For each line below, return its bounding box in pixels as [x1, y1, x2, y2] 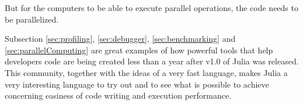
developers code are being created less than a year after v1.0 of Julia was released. [5, 55, 299, 67]
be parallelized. [5, 13, 59, 25]
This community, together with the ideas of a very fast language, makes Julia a [5, 66, 288, 78]
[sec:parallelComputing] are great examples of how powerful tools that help [5, 44, 273, 56]
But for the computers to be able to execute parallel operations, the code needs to [5, 2, 298, 13]
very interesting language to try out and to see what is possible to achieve [5, 78, 269, 90]
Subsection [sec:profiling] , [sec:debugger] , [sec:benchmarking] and [5, 32, 236, 45]
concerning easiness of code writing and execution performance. [5, 89, 232, 102]
